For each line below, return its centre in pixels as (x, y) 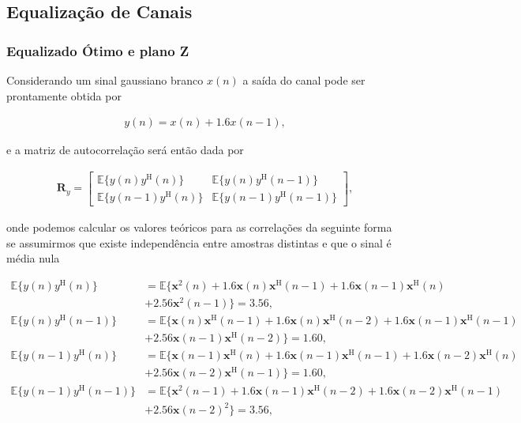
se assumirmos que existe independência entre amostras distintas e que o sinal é (199, 242)
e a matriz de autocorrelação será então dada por (125, 150)
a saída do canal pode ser (304, 80)
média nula (33, 258)
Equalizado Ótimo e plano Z (98, 50)
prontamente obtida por (64, 95)
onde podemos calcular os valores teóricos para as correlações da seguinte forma (199, 227)
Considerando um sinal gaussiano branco (105, 80)
